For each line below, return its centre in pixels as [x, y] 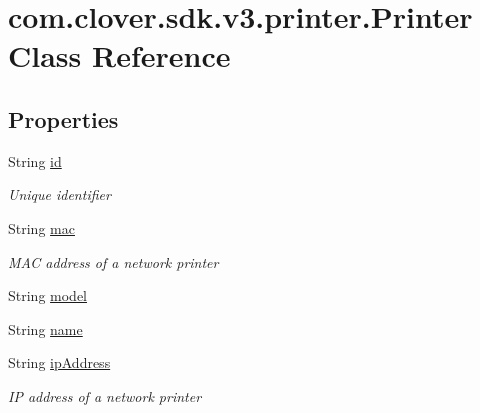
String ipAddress [59, 362]
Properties [63, 118]
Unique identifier [59, 194]
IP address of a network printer [105, 395]
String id [35, 160]
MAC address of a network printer [113, 261]
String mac [41, 227]
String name [45, 328]
